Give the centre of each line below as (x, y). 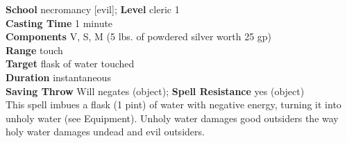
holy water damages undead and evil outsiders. (105, 132)
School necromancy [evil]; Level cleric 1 (93, 9)
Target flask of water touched (70, 64)
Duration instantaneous (58, 77)
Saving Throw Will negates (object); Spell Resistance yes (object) (155, 91)
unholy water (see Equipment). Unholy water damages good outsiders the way (172, 118)
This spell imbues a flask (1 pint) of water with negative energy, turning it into (173, 104)
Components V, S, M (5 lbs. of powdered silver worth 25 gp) (139, 36)
